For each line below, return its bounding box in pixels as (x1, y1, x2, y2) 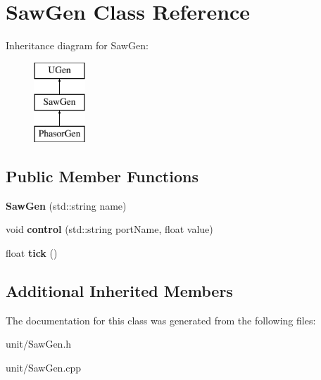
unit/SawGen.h (6, 336, 72, 351)
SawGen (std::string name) (6, 198, 127, 213)
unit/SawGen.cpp (6, 360, 82, 375)
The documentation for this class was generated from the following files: (6, 312, 316, 327)
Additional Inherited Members (6, 280, 233, 302)
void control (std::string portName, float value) (6, 222, 213, 236)
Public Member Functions (6, 165, 199, 187)
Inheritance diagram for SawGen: (6, 38, 149, 53)
